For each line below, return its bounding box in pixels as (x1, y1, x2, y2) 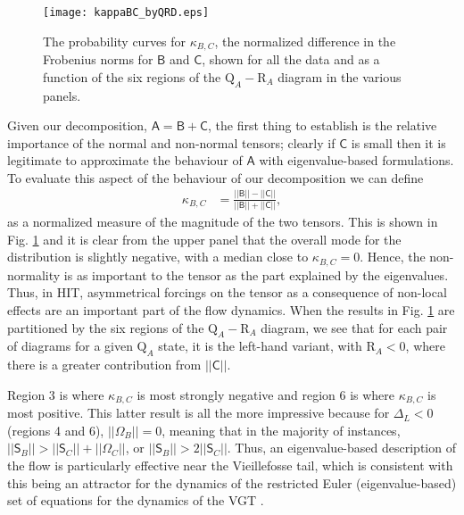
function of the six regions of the (43, 67, 221, 86)
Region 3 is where (7, 385, 104, 403)
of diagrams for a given (7, 336, 133, 355)
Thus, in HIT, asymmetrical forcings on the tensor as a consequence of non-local (7, 283, 447, 302)
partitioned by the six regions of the (7, 318, 204, 336)
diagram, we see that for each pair (261, 318, 448, 336)
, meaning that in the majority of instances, (162, 420, 401, 439)
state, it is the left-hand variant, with (158, 336, 362, 355)
